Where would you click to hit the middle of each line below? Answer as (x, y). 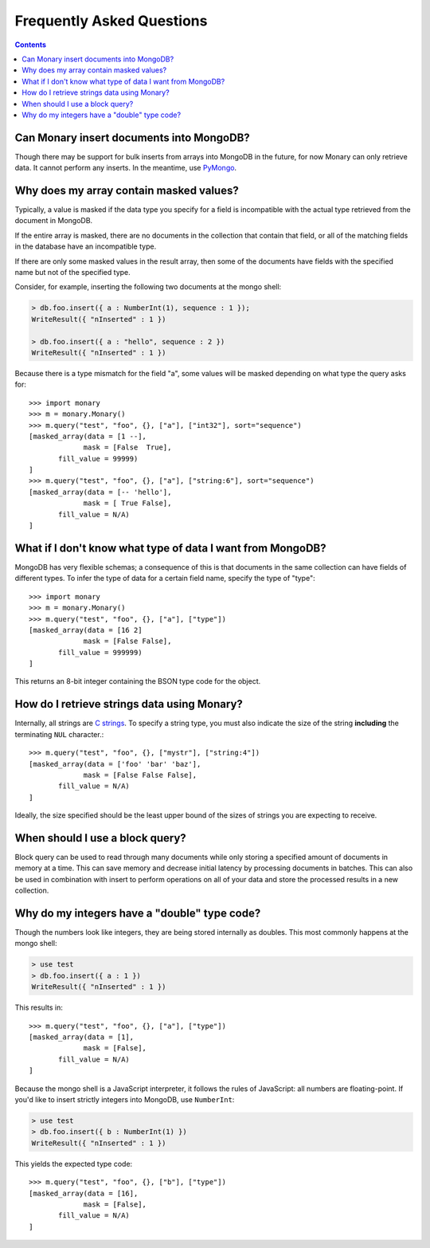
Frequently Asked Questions (111, 21)
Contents (31, 45)
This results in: (39, 1007)
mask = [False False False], (140, 775)
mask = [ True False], (127, 503)
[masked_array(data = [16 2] (86, 630)
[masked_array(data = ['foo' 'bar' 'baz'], (115, 764)
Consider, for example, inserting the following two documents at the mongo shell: (148, 287)
